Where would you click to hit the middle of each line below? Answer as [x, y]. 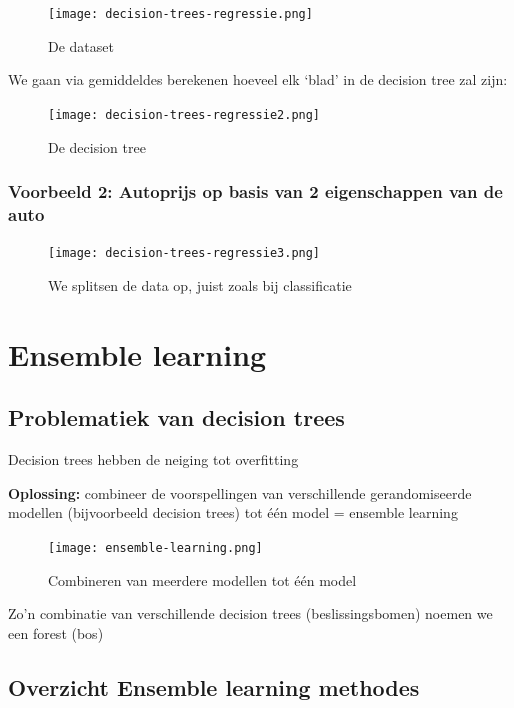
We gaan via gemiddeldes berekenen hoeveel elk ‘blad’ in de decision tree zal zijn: [258, 79]
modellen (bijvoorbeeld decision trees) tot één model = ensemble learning [233, 512]
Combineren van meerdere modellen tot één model [202, 579]
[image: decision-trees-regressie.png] [180, 14]
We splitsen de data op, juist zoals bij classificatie [200, 284]
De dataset [81, 45]
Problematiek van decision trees [176, 417]
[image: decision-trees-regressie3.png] [184, 253]
